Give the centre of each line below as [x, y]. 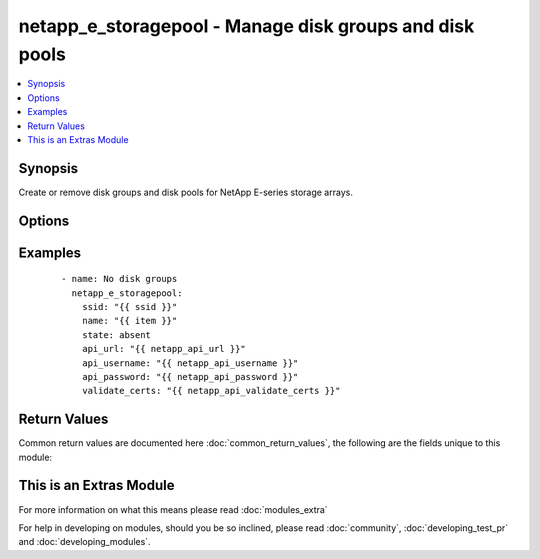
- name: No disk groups [119, 279]
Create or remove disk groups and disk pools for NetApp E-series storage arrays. [186, 192]
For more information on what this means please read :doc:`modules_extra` [173, 509]
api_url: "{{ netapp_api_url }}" [164, 349]
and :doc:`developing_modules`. [84, 542]
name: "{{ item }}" [129, 321]
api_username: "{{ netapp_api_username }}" [190, 363]
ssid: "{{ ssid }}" [129, 307]
